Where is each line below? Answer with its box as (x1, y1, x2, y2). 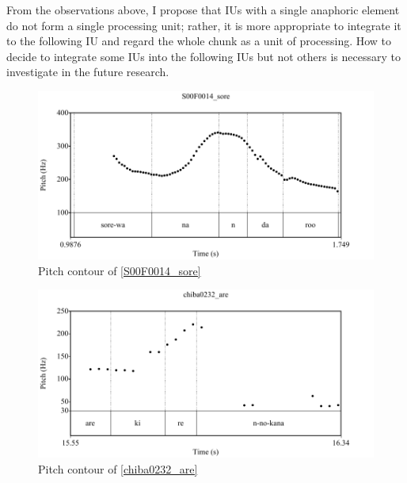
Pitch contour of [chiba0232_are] (38, 460, 198, 477)
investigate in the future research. (6, 63, 169, 80)
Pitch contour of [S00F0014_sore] (38, 262, 201, 278)
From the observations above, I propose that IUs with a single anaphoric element (6, 2, 400, 17)
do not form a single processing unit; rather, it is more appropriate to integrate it (6, 17, 401, 33)
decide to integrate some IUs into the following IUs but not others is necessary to (6, 48, 401, 64)
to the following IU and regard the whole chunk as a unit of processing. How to (6, 33, 392, 49)
